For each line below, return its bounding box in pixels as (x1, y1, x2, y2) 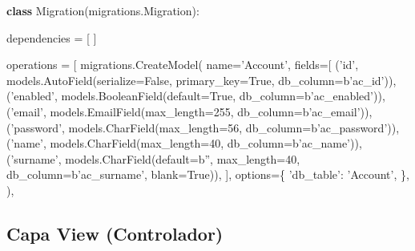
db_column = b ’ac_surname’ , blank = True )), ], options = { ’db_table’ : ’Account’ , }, (6, 166, 409, 183)
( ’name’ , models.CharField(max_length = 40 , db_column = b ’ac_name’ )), (6, 135, 362, 152)
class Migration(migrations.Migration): (6, 2, 199, 18)
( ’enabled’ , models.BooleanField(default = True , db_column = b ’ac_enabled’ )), (6, 87, 385, 104)
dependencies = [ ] (6, 29, 97, 46)
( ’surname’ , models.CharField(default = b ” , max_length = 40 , (6, 150, 300, 167)
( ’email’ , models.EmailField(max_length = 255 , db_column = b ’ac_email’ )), (6, 103, 373, 119)
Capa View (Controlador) (6, 221, 224, 245)
